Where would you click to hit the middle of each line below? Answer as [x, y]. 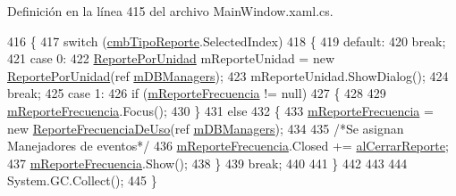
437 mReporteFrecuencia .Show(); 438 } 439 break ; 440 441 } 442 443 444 [207, 163]
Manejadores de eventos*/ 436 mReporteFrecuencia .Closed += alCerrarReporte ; [228, 146]
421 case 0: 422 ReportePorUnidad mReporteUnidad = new [171, 58]
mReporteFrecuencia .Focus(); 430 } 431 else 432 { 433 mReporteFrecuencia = [220, 110]
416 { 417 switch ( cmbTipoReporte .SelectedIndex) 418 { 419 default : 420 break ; [227, 41]
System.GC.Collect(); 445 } [82, 180]
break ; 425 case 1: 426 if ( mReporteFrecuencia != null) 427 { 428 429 [197, 93]
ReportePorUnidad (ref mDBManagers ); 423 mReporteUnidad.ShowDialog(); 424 [228, 75]
